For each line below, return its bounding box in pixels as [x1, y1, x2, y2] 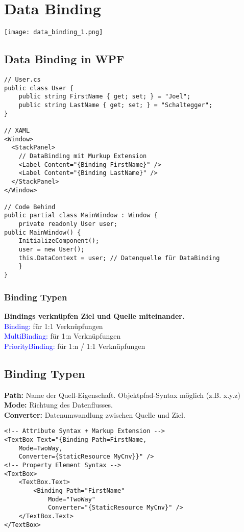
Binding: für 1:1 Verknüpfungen [4, 320, 103, 331]
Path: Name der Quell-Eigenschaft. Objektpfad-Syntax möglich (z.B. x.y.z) [4, 389, 240, 400]
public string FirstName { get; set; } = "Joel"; [18, 93, 191, 100]
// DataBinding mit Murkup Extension [18, 152, 147, 160]
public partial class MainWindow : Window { [4, 212, 158, 219]
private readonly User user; [18, 220, 117, 228]
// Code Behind [4, 203, 56, 211]
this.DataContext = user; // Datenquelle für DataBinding [18, 254, 220, 262]
